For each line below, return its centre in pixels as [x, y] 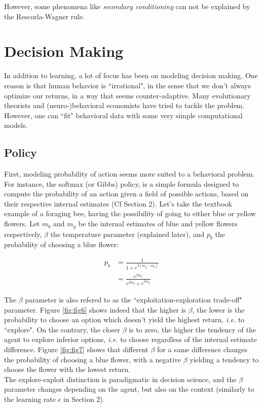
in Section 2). [84, 399]
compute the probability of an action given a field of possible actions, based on [126, 194]
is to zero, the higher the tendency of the [192, 329]
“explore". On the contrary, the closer [62, 329]
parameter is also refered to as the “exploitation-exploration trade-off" [134, 299]
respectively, [23, 234]
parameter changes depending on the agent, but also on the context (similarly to [129, 389]
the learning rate [30, 399]
